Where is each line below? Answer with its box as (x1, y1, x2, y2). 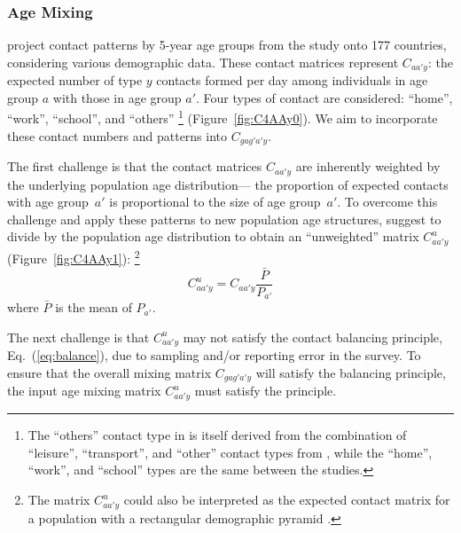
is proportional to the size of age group (109, 192, 321, 211)
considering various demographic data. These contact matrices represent (7, 52, 399, 71)
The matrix (27, 490, 90, 508)
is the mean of (55, 298, 132, 317)
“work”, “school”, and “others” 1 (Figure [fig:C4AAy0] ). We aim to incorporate (7, 106, 438, 128)
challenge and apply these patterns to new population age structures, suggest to (7, 209, 441, 228)
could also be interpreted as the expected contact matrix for (123, 490, 450, 508)
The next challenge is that (7, 327, 150, 346)
